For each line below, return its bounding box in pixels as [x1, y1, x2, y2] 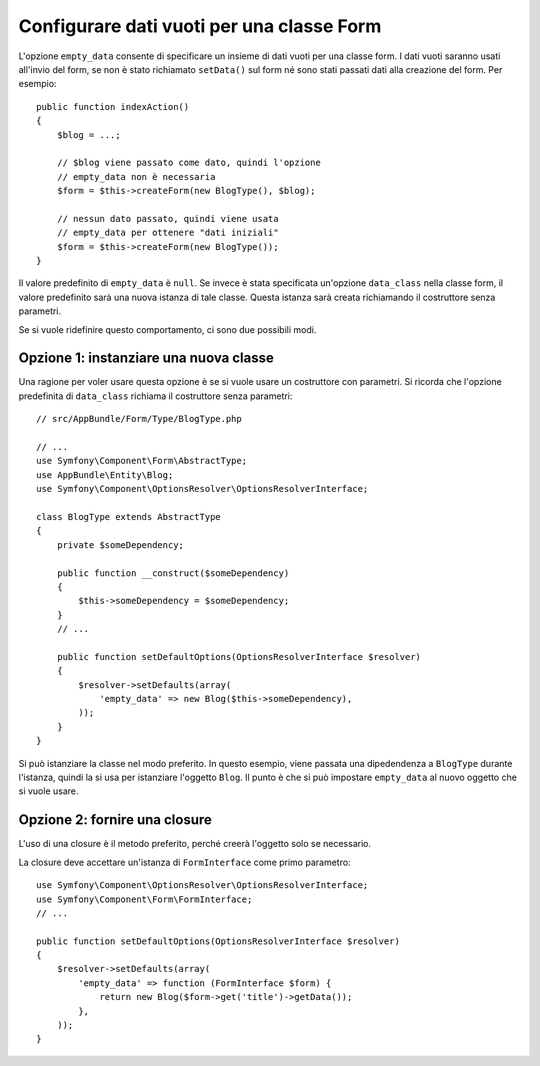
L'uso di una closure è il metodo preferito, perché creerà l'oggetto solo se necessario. [18, 838, 372, 850]
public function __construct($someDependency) [56, 567, 290, 579]
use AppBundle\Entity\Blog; [36, 469, 174, 480]
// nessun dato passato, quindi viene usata [56, 213, 279, 224]
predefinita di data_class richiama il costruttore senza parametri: [18, 390, 293, 402]
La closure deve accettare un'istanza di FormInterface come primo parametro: [18, 856, 351, 868]
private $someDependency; [56, 539, 185, 550]
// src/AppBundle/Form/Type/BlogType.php [36, 413, 242, 425]
